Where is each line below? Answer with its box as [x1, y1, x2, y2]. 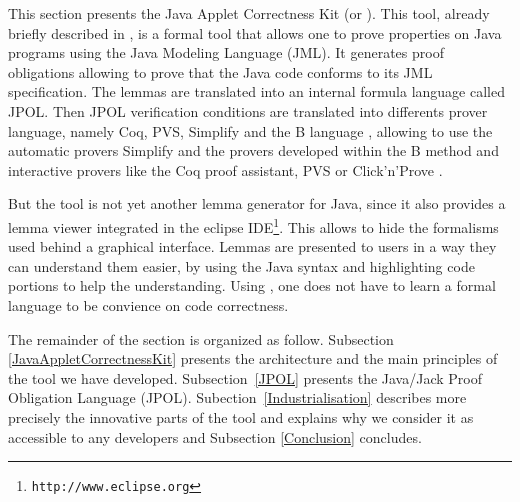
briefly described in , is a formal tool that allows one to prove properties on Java [8, 22, 502, 43]
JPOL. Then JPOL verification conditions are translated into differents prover [8, 100, 488, 121]
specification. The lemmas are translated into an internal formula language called [8, 81, 505, 102]
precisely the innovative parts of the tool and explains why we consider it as [8, 406, 474, 427]
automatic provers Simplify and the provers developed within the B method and [8, 140, 499, 161]
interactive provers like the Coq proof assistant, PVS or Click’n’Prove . [8, 159, 443, 180]
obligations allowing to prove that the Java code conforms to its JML [8, 61, 433, 82]
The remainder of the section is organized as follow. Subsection [8, 328, 394, 349]
